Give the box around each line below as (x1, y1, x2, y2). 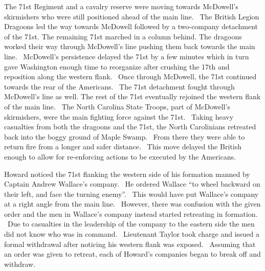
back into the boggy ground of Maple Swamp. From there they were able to (4, 131, 245, 142)
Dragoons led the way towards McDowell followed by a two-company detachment (4, 21, 258, 32)
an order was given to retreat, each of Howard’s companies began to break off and (4, 249, 261, 259)
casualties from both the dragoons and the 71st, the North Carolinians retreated (4, 121, 256, 132)
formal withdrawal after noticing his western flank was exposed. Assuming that (4, 238, 256, 249)
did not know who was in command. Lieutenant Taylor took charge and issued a (4, 229, 260, 239)
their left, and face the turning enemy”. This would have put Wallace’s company (4, 188, 259, 199)
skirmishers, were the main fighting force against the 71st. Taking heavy (4, 111, 234, 122)
